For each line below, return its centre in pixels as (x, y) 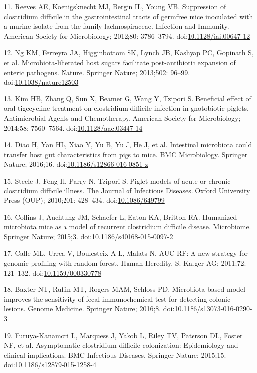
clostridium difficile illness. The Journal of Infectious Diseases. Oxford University (127, 190)
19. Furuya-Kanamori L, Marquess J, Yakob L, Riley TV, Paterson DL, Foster (123, 335)
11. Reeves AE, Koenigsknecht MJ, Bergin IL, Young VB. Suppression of (115, 6)
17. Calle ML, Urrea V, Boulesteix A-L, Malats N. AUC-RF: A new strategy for (126, 253)
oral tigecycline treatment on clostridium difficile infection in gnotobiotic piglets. (127, 108)
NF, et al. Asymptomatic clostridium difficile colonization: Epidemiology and (121, 345)
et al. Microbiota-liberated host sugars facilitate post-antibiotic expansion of (120, 62)
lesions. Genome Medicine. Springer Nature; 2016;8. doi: (89, 309)
